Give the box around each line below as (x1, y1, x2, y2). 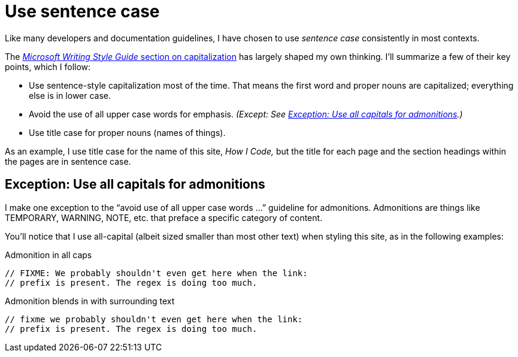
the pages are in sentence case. (5, 156, 131, 167)
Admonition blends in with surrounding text (5, 295, 175, 306)
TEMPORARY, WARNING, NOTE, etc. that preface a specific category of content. (5, 212, 323, 223)
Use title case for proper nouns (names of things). (29, 127, 226, 138)
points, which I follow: (5, 61, 91, 72)
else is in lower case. (29, 90, 111, 101)
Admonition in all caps (5, 249, 92, 260)
